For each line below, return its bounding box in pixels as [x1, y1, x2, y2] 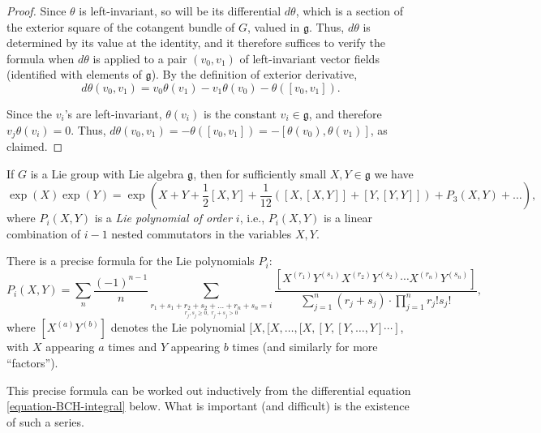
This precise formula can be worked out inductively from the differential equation [6, 381, 411, 398]
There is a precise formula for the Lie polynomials [6, 252, 255, 269]
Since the [6, 105, 52, 122]
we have [374, 165, 414, 182]
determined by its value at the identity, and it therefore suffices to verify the [6, 34, 386, 51]
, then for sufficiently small [193, 165, 327, 182]
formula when [6, 49, 75, 66]
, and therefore [308, 105, 382, 122]
